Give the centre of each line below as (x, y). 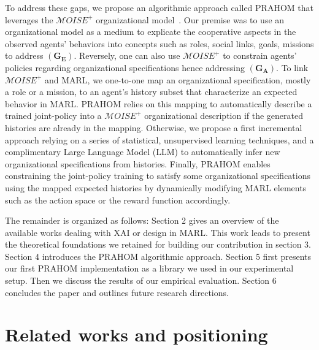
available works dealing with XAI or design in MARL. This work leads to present (158, 232)
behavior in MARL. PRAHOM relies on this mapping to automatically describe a (159, 103)
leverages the (29, 19)
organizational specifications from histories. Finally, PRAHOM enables (138, 163)
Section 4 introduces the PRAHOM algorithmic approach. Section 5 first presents (158, 256)
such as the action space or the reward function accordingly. (118, 200)
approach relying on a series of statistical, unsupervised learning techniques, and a (159, 139)
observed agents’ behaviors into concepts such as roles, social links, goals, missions (159, 43)
